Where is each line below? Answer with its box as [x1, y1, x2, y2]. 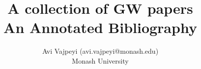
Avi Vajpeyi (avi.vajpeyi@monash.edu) [42, 46, 159, 56]
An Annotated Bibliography [3, 17, 197, 37]
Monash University [72, 55, 129, 66]
